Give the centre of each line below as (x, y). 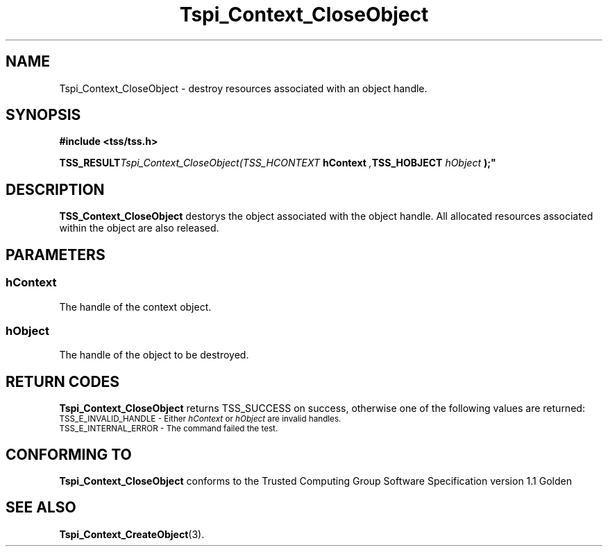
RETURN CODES (63, 381)
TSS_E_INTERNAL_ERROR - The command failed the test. (169, 429)
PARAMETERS (56, 255)
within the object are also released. (139, 228)
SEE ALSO (41, 508)
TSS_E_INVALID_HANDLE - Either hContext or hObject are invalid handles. (200, 419)
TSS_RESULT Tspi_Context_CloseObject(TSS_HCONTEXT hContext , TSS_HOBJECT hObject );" (278, 163)
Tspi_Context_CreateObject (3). (132, 534)
